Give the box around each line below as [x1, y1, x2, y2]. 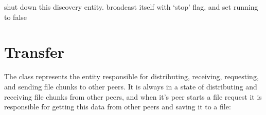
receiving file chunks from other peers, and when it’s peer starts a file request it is [4, 91, 262, 102]
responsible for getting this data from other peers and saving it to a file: [4, 101, 231, 112]
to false [4, 11, 27, 22]
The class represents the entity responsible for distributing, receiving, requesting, [4, 71, 259, 82]
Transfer [4, 41, 65, 62]
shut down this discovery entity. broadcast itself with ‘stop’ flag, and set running [4, 2, 258, 12]
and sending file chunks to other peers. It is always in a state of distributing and [4, 81, 257, 91]
